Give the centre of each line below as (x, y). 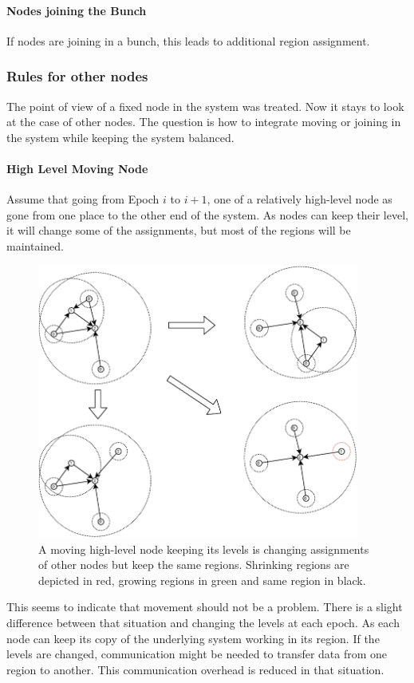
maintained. (35, 245)
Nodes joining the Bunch (77, 10)
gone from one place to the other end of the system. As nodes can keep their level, (207, 214)
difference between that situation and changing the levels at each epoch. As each (203, 622)
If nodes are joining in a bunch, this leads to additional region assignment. (188, 40)
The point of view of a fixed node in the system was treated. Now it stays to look (205, 106)
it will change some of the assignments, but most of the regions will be (179, 230)
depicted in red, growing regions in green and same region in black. (202, 580)
